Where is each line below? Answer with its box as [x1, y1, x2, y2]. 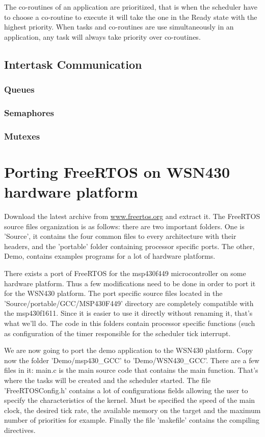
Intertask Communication [4, 56, 142, 72]
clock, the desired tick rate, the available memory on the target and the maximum [4, 404, 261, 415]
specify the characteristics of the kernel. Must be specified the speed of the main [4, 395, 255, 405]
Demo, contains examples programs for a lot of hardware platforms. [4, 251, 216, 261]
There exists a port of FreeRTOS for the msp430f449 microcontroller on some [4, 267, 246, 278]
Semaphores [4, 106, 55, 119]
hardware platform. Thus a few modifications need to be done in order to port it [4, 278, 256, 288]
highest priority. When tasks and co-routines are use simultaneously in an [4, 21, 234, 32]
